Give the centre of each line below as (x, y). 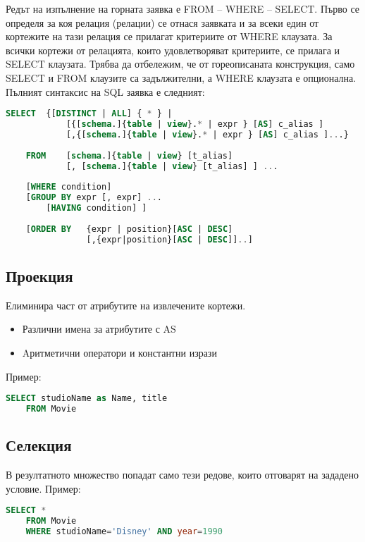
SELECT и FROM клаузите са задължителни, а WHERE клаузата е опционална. (181, 77)
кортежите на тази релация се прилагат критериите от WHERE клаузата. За (169, 36)
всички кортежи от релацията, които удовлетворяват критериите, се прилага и (173, 50)
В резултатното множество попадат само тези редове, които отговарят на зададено (182, 475)
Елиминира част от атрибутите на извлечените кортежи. (126, 305)
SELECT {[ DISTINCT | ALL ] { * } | (89, 114)
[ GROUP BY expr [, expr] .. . (94, 198)
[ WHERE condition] (69, 187)
